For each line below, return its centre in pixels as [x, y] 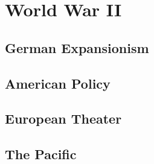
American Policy [58, 83]
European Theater [63, 118]
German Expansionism [77, 47]
